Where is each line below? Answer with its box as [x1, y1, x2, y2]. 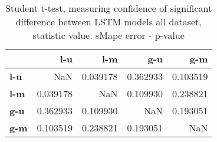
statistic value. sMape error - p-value [32, 28, 185, 42]
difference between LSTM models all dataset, [15, 15, 202, 28]
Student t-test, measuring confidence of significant [5, 1, 212, 15]
